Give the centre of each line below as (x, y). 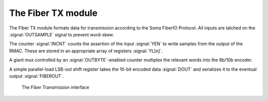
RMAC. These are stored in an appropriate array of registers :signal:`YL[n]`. (86, 51)
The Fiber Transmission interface (55, 88)
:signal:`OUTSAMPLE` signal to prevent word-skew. (62, 34)
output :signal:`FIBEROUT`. (36, 76)
